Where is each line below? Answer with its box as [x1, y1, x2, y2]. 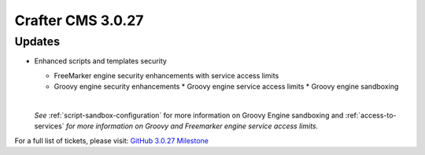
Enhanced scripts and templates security [34, 56, 167, 66]
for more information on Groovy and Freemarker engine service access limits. [65, 121, 319, 131]
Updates [14, 34, 61, 49]
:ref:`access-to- [345, 110, 397, 120]
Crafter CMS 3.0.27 [14, 12, 144, 29]
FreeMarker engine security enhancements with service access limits [54, 70, 279, 80]
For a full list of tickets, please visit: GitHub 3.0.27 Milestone [14, 135, 209, 145]
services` [34, 121, 65, 131]
